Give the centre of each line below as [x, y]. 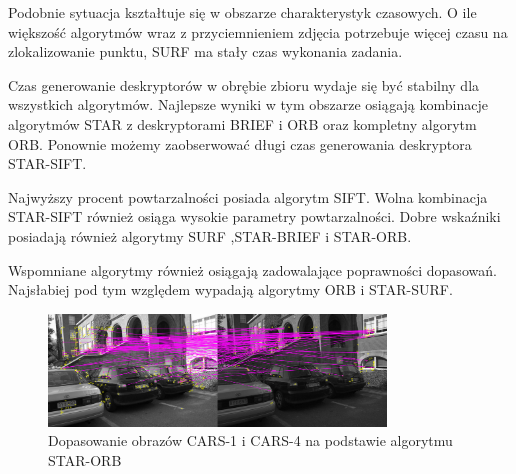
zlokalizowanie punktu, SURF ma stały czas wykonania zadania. [205, 51]
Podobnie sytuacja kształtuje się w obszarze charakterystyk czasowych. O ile [242, 12]
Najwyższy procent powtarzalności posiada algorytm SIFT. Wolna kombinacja [248, 196]
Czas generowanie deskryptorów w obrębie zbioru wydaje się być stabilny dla [244, 84]
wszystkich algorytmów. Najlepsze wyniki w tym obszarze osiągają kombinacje [248, 104]
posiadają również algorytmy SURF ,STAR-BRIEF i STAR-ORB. [210, 235]
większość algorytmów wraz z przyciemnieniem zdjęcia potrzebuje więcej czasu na [258, 31]
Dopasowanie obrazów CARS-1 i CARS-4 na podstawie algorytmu [250, 440]
